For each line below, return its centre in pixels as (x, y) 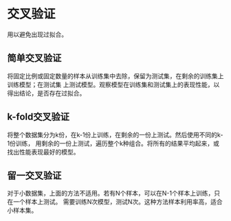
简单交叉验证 (34, 58)
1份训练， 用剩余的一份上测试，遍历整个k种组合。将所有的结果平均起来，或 (113, 143)
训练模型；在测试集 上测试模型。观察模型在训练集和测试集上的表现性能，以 (113, 84)
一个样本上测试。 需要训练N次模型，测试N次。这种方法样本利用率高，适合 (118, 202)
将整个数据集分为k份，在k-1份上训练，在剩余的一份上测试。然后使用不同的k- (115, 135)
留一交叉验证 (34, 175)
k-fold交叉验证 (38, 117)
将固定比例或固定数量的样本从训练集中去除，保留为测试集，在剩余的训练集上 (115, 75)
